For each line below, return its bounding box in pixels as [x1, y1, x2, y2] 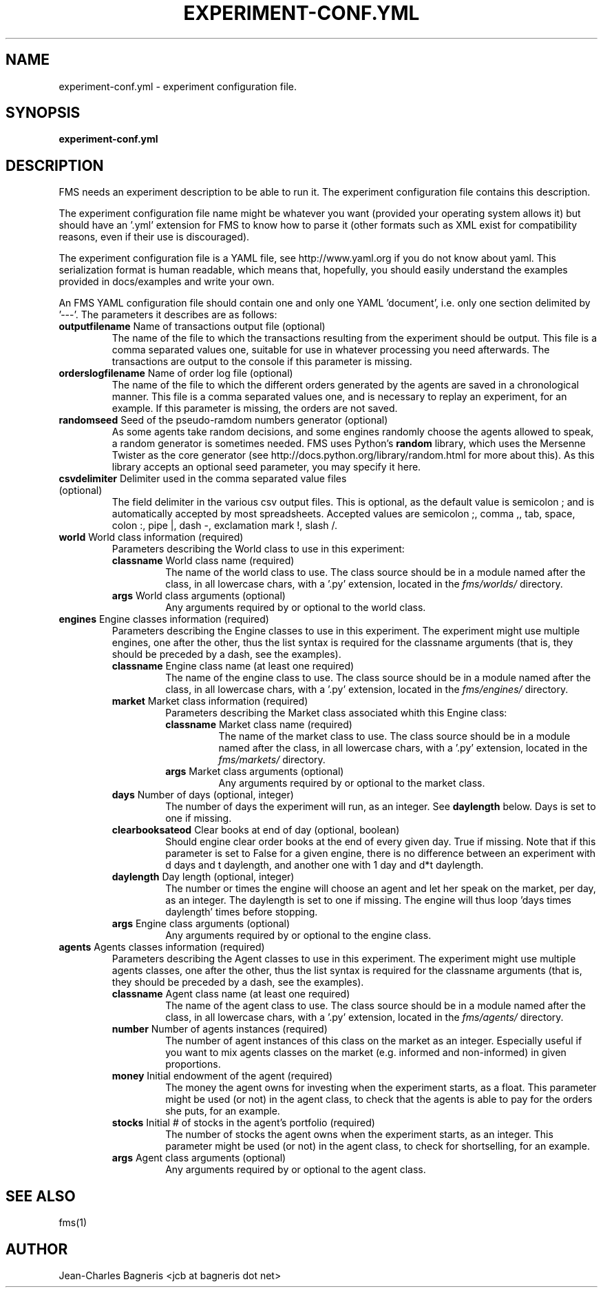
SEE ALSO [6, 1187, 76, 1205]
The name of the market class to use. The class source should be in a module [218, 730, 571, 743]
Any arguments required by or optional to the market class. [218, 777, 485, 789]
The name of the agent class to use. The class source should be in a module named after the [165, 1000, 586, 1012]
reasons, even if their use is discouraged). [59, 231, 250, 243]
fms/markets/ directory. [218, 754, 326, 766]
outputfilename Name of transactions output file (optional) [59, 320, 326, 333]
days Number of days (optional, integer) [112, 789, 294, 801]
